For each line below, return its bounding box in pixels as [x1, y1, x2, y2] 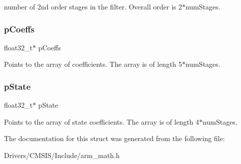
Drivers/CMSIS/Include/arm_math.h [4, 150, 120, 160]
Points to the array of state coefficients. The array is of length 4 [4, 116, 200, 127]
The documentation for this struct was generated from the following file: [4, 133, 225, 144]
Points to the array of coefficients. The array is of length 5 [4, 59, 182, 69]
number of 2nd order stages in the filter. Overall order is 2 [4, 1, 182, 11]
